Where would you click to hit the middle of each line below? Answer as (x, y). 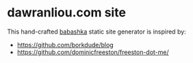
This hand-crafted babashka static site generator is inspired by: (96, 32)
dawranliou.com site (67, 13)
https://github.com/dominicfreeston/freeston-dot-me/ (93, 52)
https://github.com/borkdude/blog (65, 45)
